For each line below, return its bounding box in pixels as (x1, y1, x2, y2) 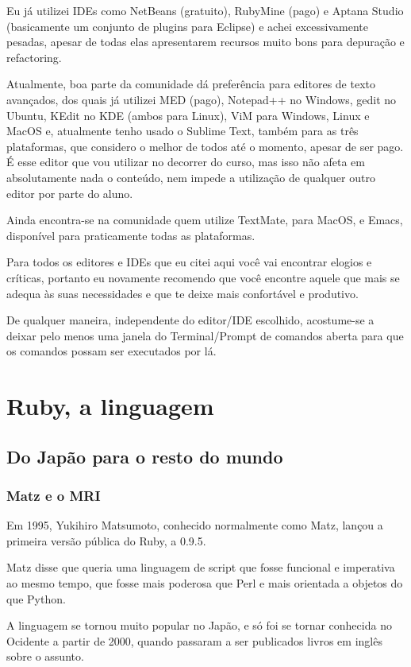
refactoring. (6, 48, 62, 65)
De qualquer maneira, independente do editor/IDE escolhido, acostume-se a (6, 312, 375, 328)
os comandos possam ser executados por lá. (6, 343, 217, 359)
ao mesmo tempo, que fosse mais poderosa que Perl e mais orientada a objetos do (6, 575, 403, 591)
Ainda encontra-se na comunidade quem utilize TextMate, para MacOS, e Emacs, (6, 211, 403, 228)
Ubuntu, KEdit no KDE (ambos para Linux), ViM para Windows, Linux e (6, 107, 370, 123)
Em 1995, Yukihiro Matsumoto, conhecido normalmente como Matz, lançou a (6, 517, 383, 533)
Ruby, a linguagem (6, 390, 214, 422)
